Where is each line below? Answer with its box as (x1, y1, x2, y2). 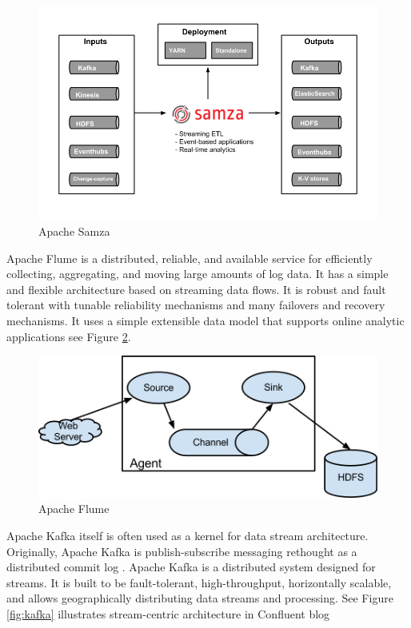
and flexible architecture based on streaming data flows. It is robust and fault (6, 280, 386, 297)
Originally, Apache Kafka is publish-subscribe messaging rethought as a (6, 543, 357, 559)
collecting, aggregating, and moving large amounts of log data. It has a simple (6, 265, 389, 282)
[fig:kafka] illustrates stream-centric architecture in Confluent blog (6, 605, 330, 622)
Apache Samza (38, 222, 110, 239)
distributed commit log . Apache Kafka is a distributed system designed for (6, 558, 376, 575)
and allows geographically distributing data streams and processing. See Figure (6, 590, 393, 606)
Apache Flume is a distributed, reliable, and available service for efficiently (6, 249, 373, 266)
